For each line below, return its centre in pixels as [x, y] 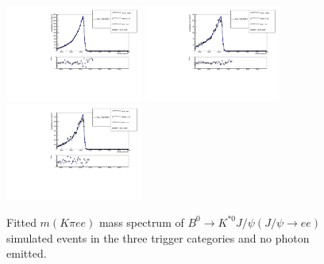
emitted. [27, 253]
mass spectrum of [141, 222]
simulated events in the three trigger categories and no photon [158, 237]
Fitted [21, 222]
